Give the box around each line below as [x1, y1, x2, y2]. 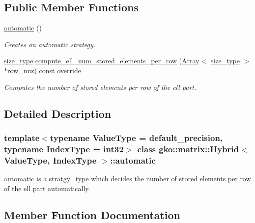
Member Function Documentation [4, 207, 181, 222]
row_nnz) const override [7, 65, 81, 75]
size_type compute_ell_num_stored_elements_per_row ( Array [4, 56, 199, 66]
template [4, 131, 40, 143]
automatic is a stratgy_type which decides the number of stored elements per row [4, 173, 251, 184]
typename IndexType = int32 [4, 142, 124, 155]
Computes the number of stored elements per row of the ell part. [4, 82, 197, 92]
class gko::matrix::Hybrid [137, 142, 239, 155]
